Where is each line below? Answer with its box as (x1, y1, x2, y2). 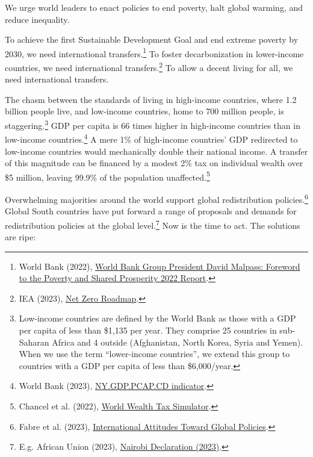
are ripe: (5, 231, 36, 243)
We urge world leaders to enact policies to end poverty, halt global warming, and (5, 1, 303, 13)
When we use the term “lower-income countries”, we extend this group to (19, 347, 290, 360)
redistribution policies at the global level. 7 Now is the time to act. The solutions (5, 217, 300, 231)
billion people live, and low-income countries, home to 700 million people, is (5, 105, 284, 117)
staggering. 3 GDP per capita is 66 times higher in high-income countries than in (5, 117, 300, 131)
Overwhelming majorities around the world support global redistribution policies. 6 (5, 191, 308, 205)
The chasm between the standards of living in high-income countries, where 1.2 (5, 93, 297, 105)
